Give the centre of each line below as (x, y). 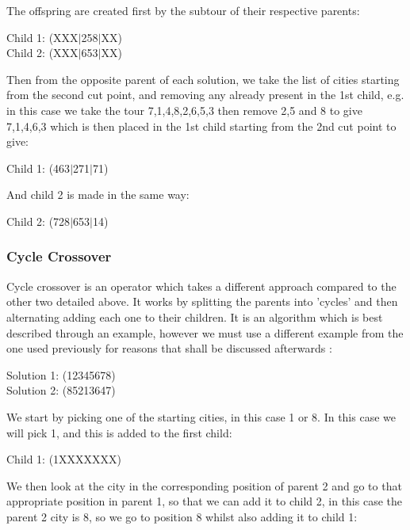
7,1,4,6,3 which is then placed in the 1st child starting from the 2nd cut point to (201, 126)
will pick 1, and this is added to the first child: (119, 432)
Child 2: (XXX (42, 53)
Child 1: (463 (38, 168)
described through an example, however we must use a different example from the (205, 332)
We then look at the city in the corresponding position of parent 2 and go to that (204, 485)
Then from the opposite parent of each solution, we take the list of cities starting (203, 79)
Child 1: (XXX (42, 37)
